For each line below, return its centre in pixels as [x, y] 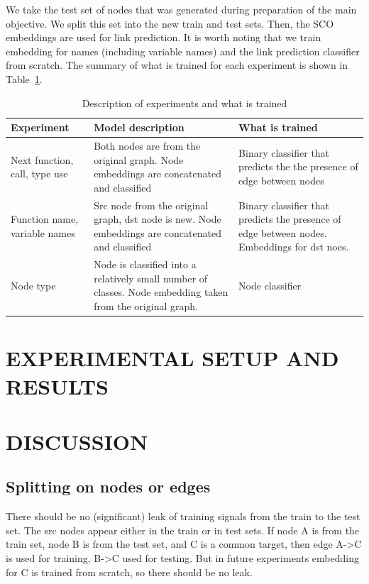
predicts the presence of [290, 219]
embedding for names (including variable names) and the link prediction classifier [183, 51]
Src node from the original [151, 205]
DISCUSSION [77, 441]
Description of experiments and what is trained [184, 103]
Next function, [42, 159]
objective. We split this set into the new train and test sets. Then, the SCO [170, 23]
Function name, [45, 219]
